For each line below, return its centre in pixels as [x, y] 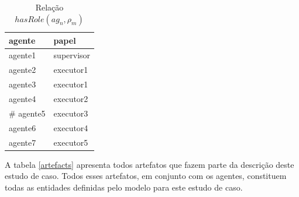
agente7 [23, 142]
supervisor [72, 55]
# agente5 [27, 113]
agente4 [23, 98]
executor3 [71, 113]
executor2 [71, 98]
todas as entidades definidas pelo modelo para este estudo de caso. [124, 187]
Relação [49, 7]
